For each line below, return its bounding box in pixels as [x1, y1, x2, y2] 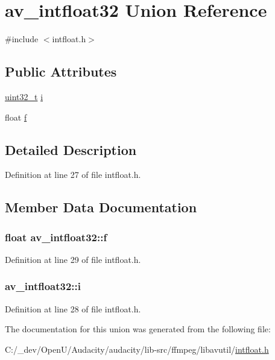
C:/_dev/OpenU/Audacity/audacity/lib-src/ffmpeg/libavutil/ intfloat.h [5, 343, 269, 355]
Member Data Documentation [5, 198, 197, 216]
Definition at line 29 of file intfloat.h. [5, 253, 141, 265]
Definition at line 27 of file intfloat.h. [5, 168, 141, 181]
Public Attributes [5, 62, 117, 81]
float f [5, 110, 27, 123]
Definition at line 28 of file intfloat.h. [5, 302, 141, 315]
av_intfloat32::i [5, 279, 81, 294]
